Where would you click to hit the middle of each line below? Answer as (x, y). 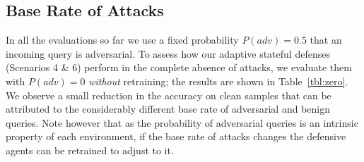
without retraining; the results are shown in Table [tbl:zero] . (218, 81)
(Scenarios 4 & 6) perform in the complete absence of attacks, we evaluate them (179, 67)
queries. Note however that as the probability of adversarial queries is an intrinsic (182, 122)
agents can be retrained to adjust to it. (90, 150)
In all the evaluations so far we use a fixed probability (122, 40)
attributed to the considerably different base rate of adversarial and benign (168, 109)
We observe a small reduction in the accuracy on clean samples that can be (169, 95)
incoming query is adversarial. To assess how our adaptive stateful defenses (168, 53)
